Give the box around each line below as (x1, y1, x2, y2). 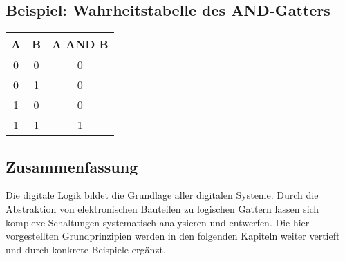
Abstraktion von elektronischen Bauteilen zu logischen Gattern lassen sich (6, 202, 319, 215)
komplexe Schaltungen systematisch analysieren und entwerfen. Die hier (6, 215, 310, 229)
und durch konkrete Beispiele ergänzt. (6, 242, 166, 256)
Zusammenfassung (6, 155, 138, 177)
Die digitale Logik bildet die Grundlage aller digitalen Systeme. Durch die (6, 188, 319, 202)
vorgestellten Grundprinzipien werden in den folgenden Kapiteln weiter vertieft (6, 229, 340, 243)
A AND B (52, 36, 109, 52)
